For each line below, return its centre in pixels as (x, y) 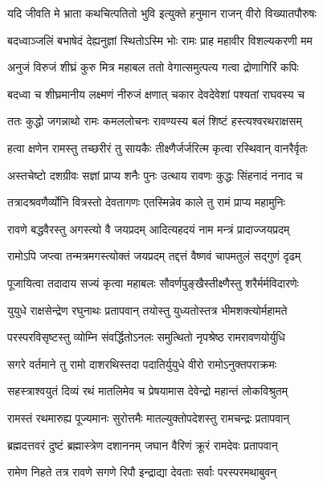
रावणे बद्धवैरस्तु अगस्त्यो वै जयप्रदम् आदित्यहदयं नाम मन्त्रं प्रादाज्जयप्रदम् (149, 229)
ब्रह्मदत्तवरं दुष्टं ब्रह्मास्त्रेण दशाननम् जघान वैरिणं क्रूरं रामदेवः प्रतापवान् (143, 445)
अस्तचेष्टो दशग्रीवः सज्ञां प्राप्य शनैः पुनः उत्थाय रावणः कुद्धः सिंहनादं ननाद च (155, 175)
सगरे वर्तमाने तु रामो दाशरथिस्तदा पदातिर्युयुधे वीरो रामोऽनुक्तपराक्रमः (142, 363)
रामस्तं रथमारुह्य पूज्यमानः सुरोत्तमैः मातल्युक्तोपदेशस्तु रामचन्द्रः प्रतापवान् (149, 417)
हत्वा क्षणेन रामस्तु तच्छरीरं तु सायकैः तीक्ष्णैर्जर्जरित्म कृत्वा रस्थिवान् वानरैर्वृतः (157, 147)
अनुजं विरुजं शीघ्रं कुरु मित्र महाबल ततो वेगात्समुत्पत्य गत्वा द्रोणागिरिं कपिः (153, 67)
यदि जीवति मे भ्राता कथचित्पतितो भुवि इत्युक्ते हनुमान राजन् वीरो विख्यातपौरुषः (162, 13)
